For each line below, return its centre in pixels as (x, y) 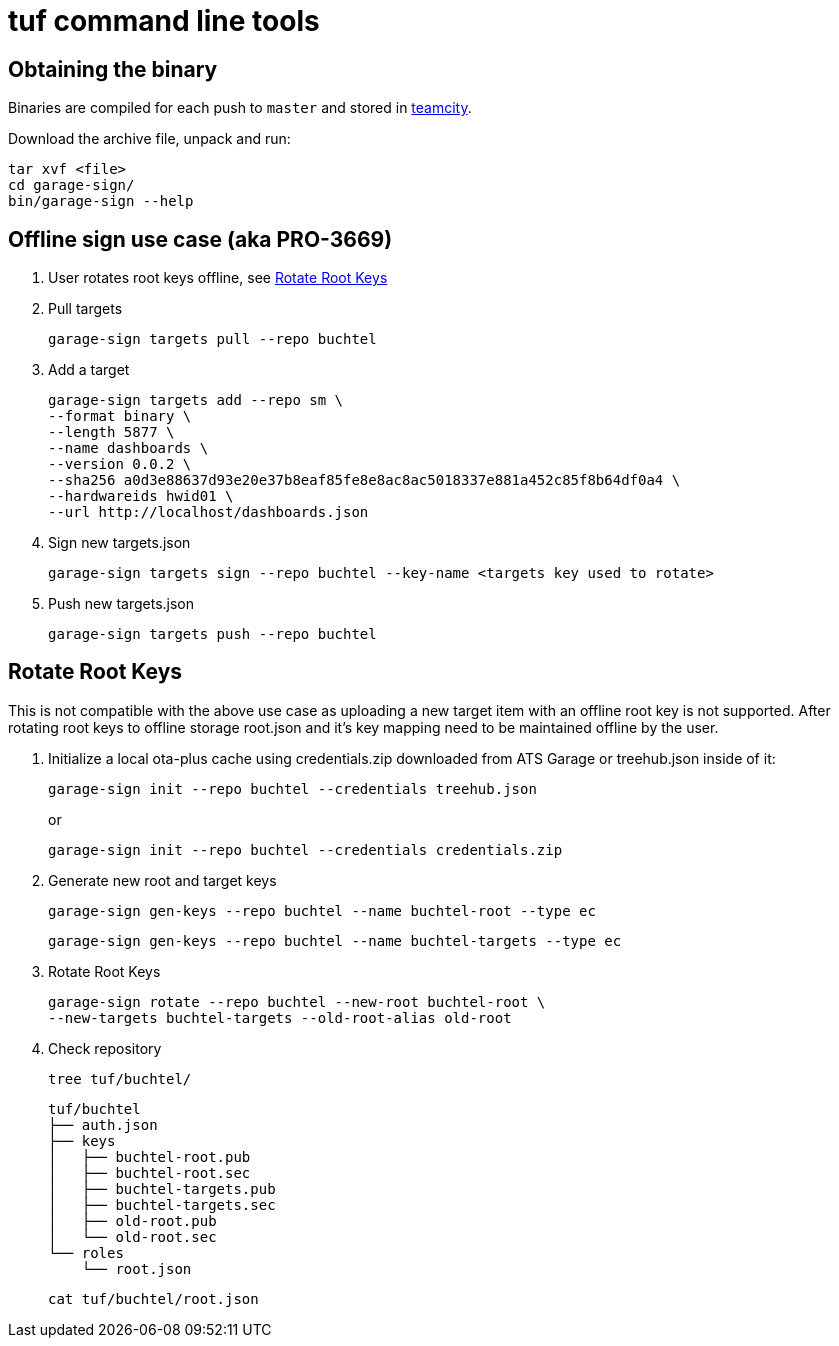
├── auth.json (103, 1124)
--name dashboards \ (128, 448)
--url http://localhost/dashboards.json (208, 512)
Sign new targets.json (119, 543)
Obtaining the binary (113, 69)
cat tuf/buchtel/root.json (153, 1298)
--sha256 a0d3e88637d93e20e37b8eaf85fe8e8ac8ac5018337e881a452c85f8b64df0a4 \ (364, 480)
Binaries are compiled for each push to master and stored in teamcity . (240, 108)
